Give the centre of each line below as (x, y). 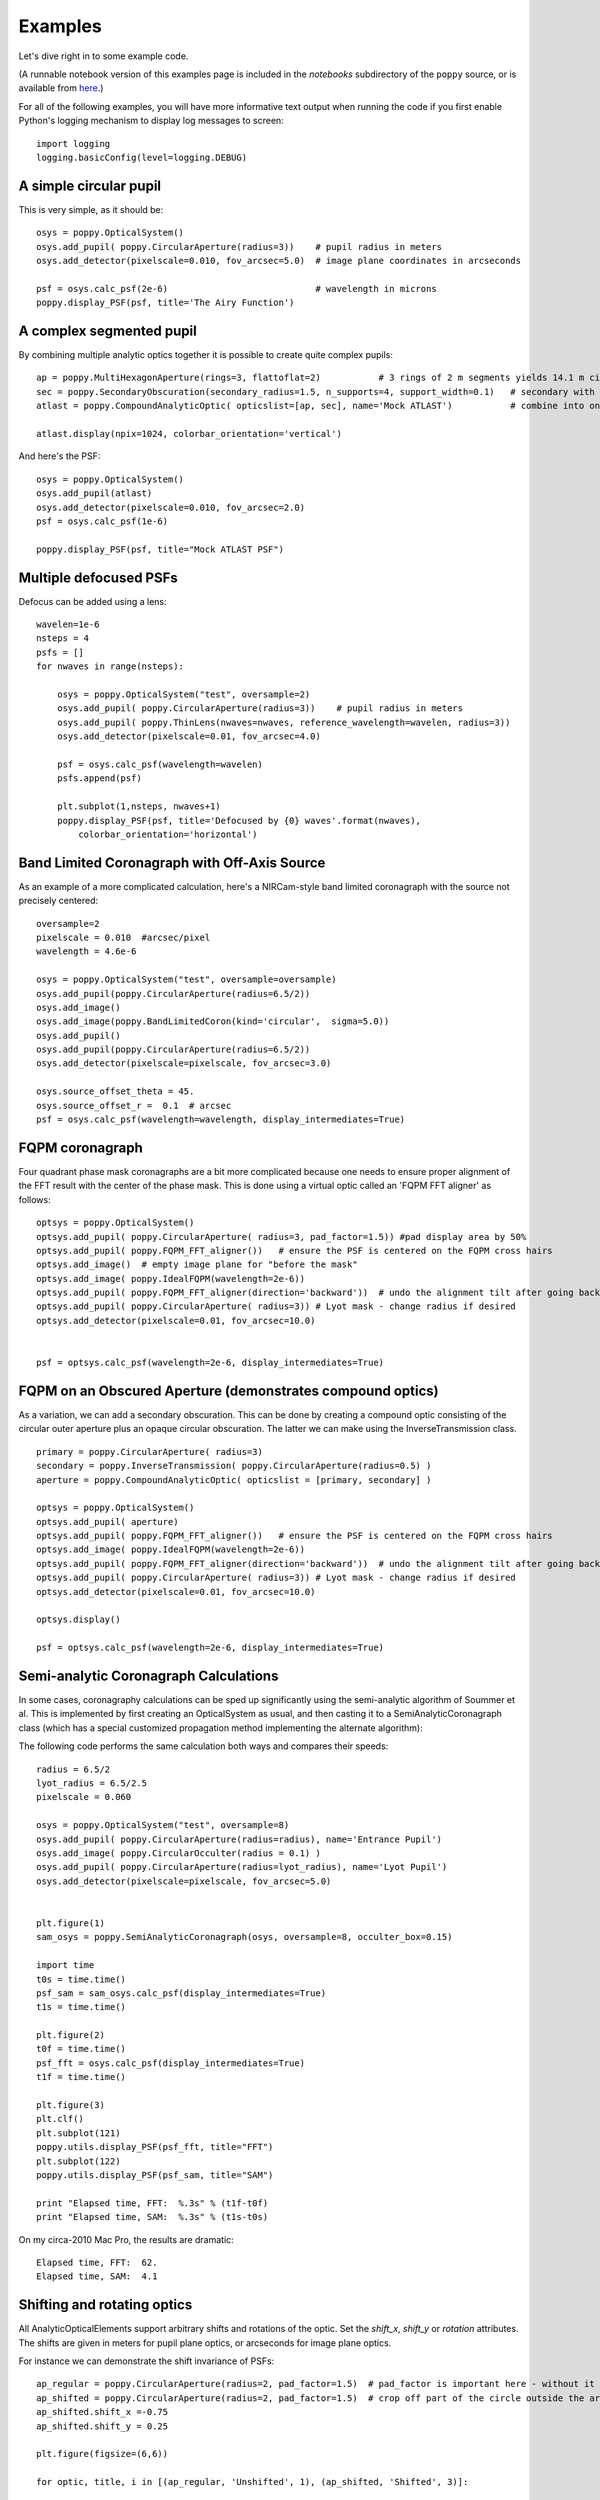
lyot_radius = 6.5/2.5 (92, 1783)
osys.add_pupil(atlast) (94, 493)
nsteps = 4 (63, 638)
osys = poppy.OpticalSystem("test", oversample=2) (183, 694)
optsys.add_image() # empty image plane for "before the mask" (197, 1264)
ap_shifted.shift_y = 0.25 (102, 2426)
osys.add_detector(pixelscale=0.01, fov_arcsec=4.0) (189, 736)
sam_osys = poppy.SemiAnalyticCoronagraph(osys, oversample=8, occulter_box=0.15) (244, 1937)
